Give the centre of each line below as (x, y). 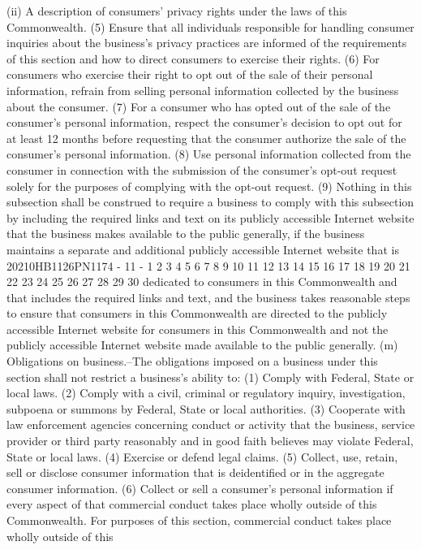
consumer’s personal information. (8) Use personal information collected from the (209, 154)
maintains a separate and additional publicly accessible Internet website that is (203, 249)
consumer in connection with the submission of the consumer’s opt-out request (202, 169)
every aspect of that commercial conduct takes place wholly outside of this (192, 504)
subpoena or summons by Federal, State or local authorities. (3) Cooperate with (206, 408)
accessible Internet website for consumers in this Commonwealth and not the (198, 329)
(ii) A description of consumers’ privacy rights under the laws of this (177, 11)
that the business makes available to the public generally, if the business (186, 234)
